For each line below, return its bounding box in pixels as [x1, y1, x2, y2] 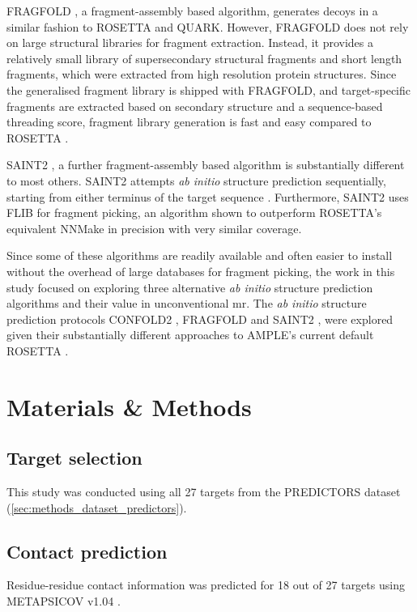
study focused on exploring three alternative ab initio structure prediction [6, 278, 373, 295]
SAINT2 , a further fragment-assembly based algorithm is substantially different [6, 156, 405, 173]
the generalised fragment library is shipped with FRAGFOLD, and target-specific [6, 81, 411, 98]
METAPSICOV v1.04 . [6, 593, 121, 610]
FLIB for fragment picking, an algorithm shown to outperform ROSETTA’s [6, 204, 382, 221]
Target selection [6, 445, 143, 470]
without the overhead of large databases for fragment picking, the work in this [6, 262, 395, 279]
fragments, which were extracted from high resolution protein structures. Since [6, 66, 397, 83]
